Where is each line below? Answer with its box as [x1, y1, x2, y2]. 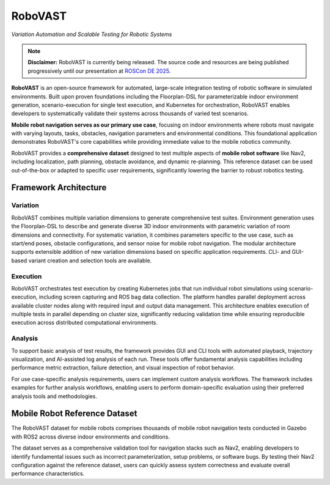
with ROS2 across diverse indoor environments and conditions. [11, 433, 170, 440]
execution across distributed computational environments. [11, 319, 158, 327]
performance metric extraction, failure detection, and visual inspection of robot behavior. [11, 364, 235, 371]
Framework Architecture [11, 182, 107, 193]
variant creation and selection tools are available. [28, 257, 152, 264]
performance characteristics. [11, 470, 85, 477]
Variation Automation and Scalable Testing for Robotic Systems [11, 31, 172, 38]
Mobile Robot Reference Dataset [11, 409, 137, 419]
